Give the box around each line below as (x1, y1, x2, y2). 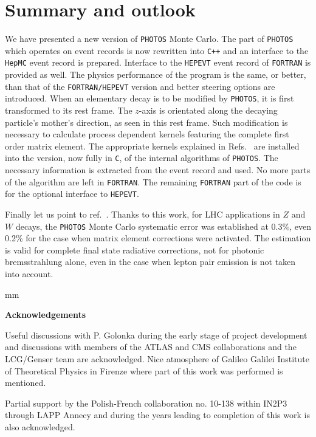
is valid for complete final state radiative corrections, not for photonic (5, 243, 264, 256)
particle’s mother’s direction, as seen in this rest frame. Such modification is (5, 115, 288, 128)
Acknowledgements (5, 308, 86, 321)
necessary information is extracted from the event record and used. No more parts (5, 163, 311, 176)
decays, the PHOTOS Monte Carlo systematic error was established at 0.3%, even (15, 219, 311, 232)
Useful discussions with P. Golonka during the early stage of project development (5, 328, 307, 341)
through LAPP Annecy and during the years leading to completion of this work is (5, 408, 310, 421)
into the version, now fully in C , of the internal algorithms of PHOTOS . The (5, 151, 278, 164)
